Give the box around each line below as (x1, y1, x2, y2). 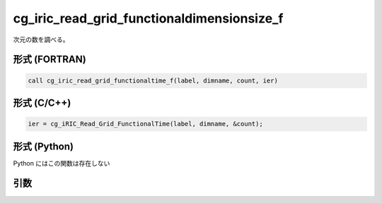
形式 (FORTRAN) (13, 54, 86, 66)
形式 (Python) (13, 140, 74, 152)
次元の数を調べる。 (13, 35, 69, 44)
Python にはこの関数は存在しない (13, 159, 110, 167)
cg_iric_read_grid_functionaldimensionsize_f (13, 11, 284, 26)
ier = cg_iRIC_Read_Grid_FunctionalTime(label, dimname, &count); (28, 120, 263, 128)
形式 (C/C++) (13, 97, 71, 109)
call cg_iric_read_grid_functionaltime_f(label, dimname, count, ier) (28, 76, 279, 85)
